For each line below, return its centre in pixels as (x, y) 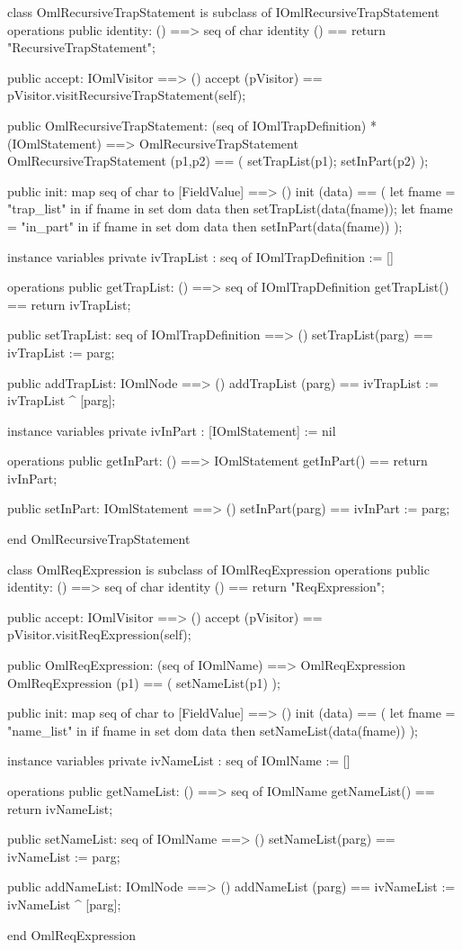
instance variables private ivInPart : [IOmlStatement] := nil (172, 430)
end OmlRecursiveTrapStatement (99, 539)
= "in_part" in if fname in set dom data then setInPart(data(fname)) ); (205, 226)
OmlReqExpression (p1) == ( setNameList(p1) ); (144, 682)
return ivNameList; (60, 808)
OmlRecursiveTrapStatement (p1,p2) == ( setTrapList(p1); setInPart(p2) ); (218, 161)
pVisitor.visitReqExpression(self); (99, 634)
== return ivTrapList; (69, 304)
